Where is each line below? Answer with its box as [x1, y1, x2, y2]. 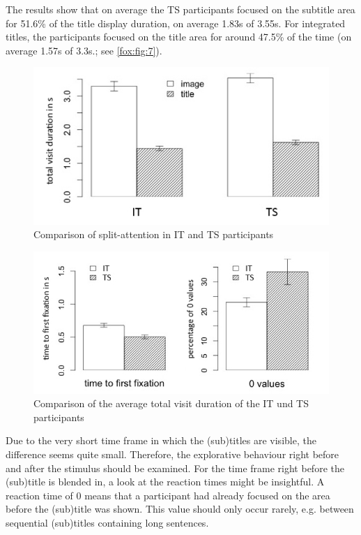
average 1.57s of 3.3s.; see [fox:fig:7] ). [6, 43, 162, 57]
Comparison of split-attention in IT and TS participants [33, 227, 274, 242]
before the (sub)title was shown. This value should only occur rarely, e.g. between [6, 501, 354, 516]
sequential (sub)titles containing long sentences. [6, 515, 209, 529]
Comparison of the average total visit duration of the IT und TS [33, 396, 309, 411]
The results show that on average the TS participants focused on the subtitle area [6, 2, 355, 16]
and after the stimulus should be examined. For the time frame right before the [6, 460, 344, 475]
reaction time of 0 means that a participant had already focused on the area [6, 488, 330, 502]
